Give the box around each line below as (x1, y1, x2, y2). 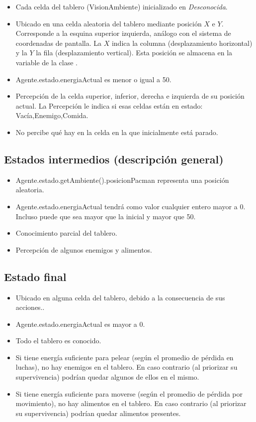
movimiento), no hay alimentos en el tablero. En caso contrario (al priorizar (15, 398, 247, 409)
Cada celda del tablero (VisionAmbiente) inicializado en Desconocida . (15, 1, 228, 11)
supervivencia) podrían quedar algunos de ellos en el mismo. (15, 372, 199, 382)
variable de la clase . (15, 57, 78, 67)
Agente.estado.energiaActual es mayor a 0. (15, 318, 145, 329)
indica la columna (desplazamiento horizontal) (111, 37, 253, 48)
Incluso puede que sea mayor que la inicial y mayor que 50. (15, 211, 196, 221)
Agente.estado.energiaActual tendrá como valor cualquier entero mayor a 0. (15, 201, 246, 211)
